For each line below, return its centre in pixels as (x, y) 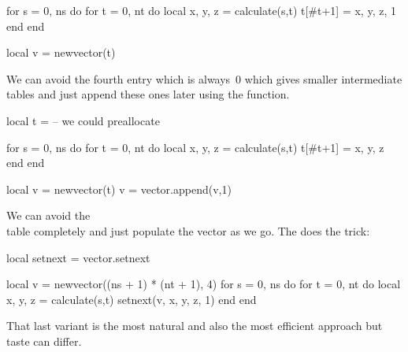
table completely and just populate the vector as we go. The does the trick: (188, 230)
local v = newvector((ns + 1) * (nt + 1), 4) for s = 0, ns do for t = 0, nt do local (204, 284)
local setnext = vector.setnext (78, 257)
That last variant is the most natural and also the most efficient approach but (195, 326)
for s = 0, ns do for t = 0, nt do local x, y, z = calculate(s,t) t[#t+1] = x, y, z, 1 (201, 10)
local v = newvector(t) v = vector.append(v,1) (119, 189)
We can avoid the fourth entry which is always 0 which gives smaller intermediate (204, 78)
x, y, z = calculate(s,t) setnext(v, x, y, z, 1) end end (132, 299)
